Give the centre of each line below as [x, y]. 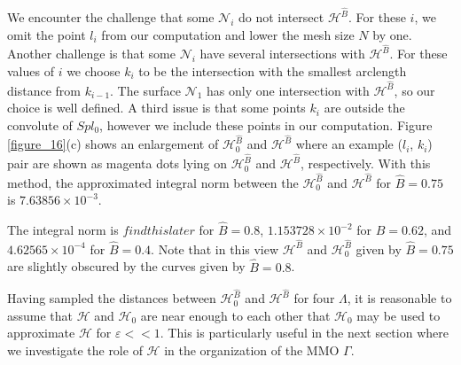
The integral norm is [63, 230]
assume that [40, 315]
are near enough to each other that [235, 315]
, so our [414, 90]
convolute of [40, 124]
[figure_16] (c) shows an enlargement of [113, 144]
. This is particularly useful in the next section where [304, 333]
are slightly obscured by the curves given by [126, 266]
